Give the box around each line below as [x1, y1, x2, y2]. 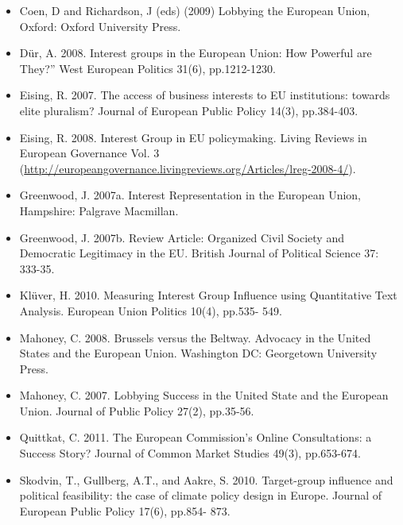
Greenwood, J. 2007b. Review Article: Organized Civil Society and [19, 229, 344, 245]
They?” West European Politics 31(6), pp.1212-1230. [19, 60, 277, 76]
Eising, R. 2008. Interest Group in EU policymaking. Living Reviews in [19, 129, 367, 145]
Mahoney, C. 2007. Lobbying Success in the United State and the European [19, 387, 389, 403]
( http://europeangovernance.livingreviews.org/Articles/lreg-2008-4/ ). [19, 160, 356, 176]
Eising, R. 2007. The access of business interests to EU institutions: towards [19, 87, 390, 103]
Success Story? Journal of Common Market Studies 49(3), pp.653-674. [19, 445, 361, 461]
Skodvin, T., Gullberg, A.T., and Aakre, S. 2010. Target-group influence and [19, 471, 393, 488]
